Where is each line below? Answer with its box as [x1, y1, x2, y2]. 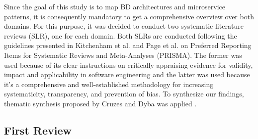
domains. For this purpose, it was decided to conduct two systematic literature [4, 21, 244, 31]
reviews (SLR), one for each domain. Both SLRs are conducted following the [4, 30, 237, 41]
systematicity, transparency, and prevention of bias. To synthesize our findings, [4, 89, 244, 99]
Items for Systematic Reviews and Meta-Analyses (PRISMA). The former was [4, 49, 242, 60]
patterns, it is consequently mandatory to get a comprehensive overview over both [4, 11, 254, 21]
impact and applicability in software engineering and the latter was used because [4, 69, 250, 80]
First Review [4, 122, 72, 138]
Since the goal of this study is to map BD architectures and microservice [4, 1, 226, 11]
